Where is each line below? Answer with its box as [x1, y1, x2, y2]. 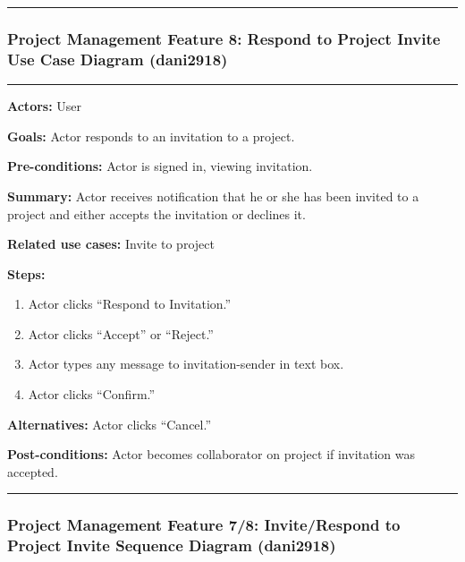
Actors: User [7, 97, 82, 115]
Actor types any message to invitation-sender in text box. [28, 354, 344, 373]
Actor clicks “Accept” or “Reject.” [28, 324, 214, 343]
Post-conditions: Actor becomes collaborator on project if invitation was [7, 445, 415, 464]
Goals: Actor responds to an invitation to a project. [7, 126, 295, 145]
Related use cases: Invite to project [7, 234, 215, 253]
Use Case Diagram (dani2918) [7, 47, 228, 70]
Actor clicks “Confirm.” [28, 385, 156, 404]
